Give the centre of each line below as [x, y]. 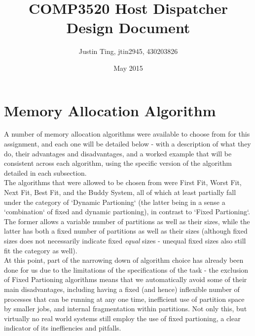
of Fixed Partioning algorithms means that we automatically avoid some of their [126, 279]
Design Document [128, 27]
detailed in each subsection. [45, 172]
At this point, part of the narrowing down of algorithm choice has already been [124, 260]
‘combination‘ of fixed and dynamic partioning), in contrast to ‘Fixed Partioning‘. [127, 212]
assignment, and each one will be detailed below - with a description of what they [127, 144]
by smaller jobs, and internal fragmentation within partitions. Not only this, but [126, 309]
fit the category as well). [41, 250]
